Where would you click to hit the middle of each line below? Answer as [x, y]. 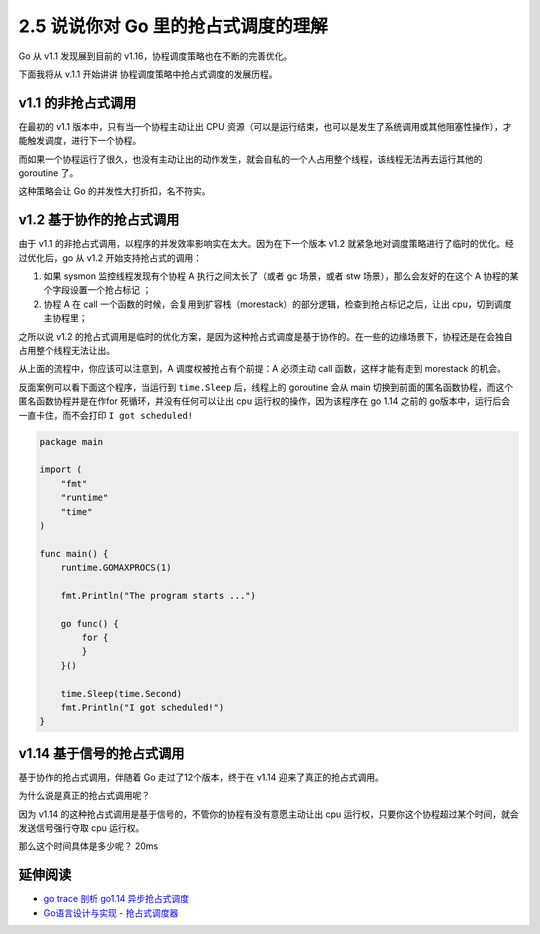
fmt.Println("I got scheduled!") [142, 708]
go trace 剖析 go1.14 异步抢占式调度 [116, 899]
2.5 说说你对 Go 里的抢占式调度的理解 [173, 26]
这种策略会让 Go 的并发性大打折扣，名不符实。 [114, 191]
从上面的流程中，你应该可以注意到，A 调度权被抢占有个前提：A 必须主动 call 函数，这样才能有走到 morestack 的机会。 [262, 369]
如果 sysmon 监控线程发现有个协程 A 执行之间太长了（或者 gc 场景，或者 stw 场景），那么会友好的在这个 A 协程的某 [281, 276]
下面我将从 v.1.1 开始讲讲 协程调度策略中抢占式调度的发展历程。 [148, 74]
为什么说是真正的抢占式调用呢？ [84, 796]
